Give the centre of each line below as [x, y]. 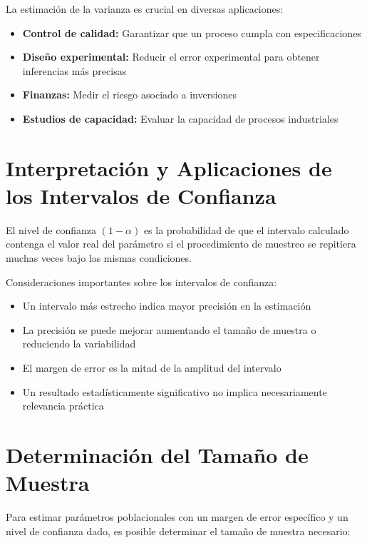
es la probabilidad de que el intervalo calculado [246, 229]
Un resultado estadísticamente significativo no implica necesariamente [175, 391]
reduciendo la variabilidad [79, 344]
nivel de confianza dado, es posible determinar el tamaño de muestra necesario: [178, 531]
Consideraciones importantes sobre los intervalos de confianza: [141, 281]
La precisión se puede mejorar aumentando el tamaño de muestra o [169, 329]
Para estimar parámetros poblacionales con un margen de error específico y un [177, 517]
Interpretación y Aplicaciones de [169, 167]
